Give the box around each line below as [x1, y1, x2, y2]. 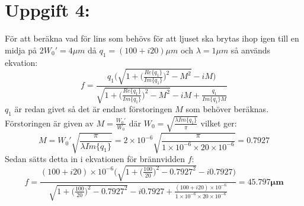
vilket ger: [200, 116, 237, 129]
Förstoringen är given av [5, 116, 94, 129]
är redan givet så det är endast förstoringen [14, 103, 172, 115]
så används [231, 43, 271, 56]
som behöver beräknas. [185, 103, 269, 115]
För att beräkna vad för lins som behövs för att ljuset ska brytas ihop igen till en [5, 32, 299, 45]
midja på [5, 43, 37, 56]
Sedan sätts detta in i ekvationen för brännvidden [5, 152, 185, 164]
